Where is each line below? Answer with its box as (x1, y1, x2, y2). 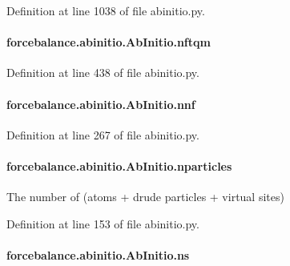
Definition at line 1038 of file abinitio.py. (6, 2, 205, 18)
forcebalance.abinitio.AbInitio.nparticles (6, 157, 232, 174)
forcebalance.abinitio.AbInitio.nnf (6, 95, 195, 112)
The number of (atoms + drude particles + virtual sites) (6, 188, 284, 205)
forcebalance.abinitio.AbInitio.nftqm (6, 34, 211, 50)
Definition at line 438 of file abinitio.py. (6, 64, 199, 81)
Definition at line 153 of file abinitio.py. (6, 215, 199, 232)
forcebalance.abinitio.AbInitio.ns (6, 246, 190, 263)
